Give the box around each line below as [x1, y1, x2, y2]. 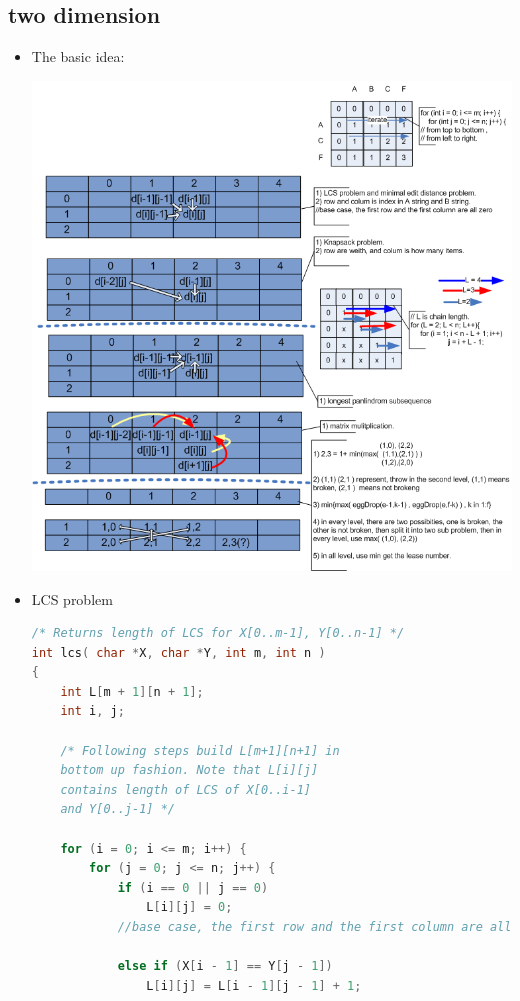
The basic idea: [31, 46, 125, 67]
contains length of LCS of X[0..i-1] [60, 782, 311, 797]
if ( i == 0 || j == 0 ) [117, 880, 269, 895]
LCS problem [31, 588, 113, 609]
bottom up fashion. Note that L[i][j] [60, 763, 319, 778]
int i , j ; [60, 704, 125, 719]
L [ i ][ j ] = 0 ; [146, 900, 233, 915]
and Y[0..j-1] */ [60, 802, 175, 817]
